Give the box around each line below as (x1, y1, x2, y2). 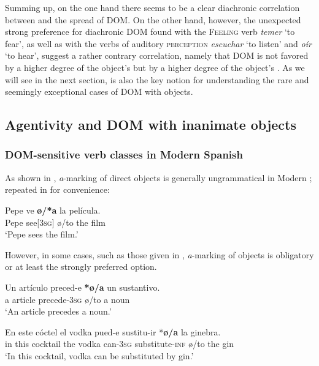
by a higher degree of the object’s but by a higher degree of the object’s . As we (5, 61, 305, 73)
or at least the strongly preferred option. (5, 260, 157, 273)
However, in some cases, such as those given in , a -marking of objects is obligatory (5, 248, 314, 261)
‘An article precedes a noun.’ (5, 305, 112, 318)
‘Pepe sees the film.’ (5, 228, 79, 241)
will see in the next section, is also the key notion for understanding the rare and (5, 73, 309, 86)
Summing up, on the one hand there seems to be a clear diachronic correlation (5, 1, 300, 13)
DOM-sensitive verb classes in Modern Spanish (5, 147, 243, 162)
